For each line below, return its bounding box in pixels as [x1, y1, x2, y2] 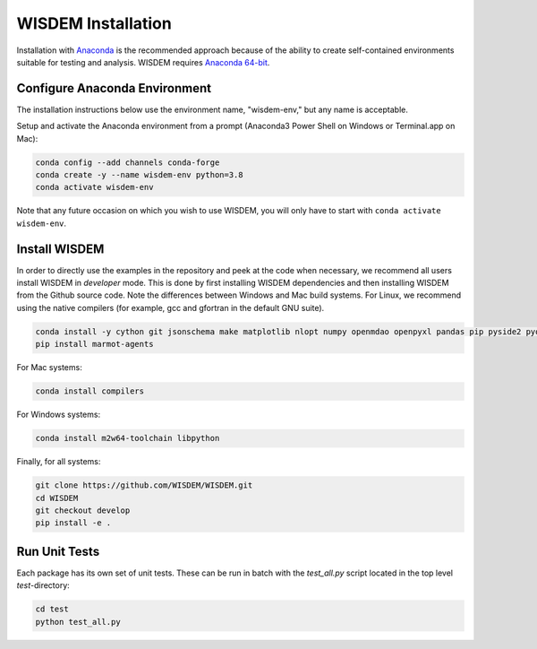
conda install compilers [35, 386, 145, 396]
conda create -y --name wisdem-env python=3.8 [35, 170, 243, 179]
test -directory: [16, 580, 71, 591]
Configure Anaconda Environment [16, 81, 212, 96]
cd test [35, 604, 69, 614]
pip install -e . [35, 518, 112, 528]
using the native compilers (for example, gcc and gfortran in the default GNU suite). [16, 302, 325, 313]
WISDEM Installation [16, 13, 172, 33]
